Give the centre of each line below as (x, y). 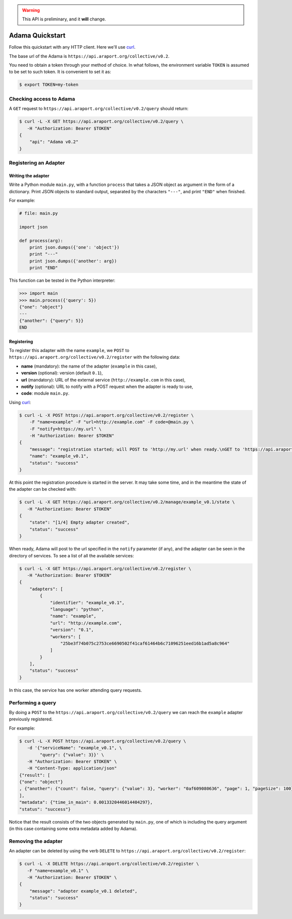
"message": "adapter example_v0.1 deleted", (83, 891)
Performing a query (33, 702)
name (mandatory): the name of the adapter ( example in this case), (89, 366)
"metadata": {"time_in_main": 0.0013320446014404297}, (86, 802)
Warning (31, 10)
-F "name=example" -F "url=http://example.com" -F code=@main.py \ (112, 422)
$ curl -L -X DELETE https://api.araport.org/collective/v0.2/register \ (109, 864)
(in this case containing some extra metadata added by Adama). (73, 829)
